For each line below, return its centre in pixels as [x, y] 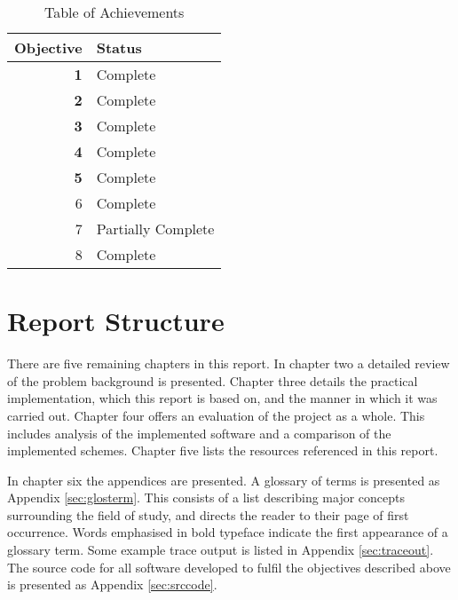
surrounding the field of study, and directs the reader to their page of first [208, 514]
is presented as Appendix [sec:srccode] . [112, 584]
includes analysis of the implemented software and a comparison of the [199, 433]
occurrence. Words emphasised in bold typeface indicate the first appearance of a [228, 532]
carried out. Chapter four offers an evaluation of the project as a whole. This [216, 415]
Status [119, 47]
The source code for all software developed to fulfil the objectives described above [229, 567]
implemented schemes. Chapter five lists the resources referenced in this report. [223, 450]
